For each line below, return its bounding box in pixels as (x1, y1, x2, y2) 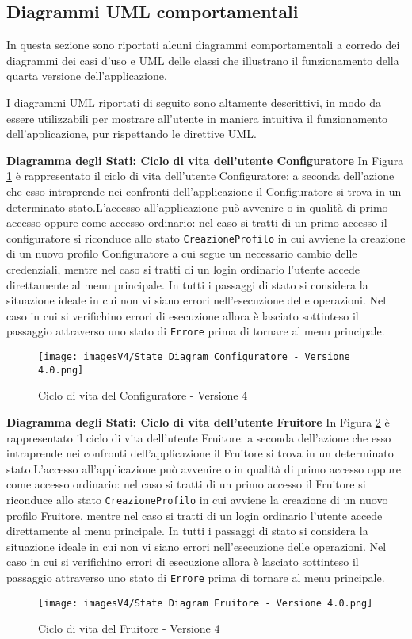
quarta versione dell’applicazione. (6, 67, 167, 84)
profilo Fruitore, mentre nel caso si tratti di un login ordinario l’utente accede (6, 507, 383, 523)
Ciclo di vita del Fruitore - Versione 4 (38, 620, 220, 637)
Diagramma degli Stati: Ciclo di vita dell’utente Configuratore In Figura (6, 151, 404, 168)
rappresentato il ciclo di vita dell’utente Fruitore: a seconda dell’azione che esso (6, 429, 391, 446)
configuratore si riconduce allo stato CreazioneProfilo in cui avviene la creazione (6, 229, 406, 246)
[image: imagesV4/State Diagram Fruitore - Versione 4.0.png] (38, 597, 373, 609)
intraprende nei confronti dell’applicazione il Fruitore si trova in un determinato (6, 445, 394, 461)
